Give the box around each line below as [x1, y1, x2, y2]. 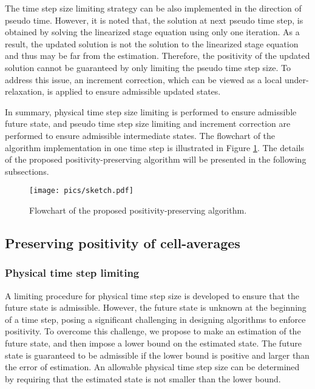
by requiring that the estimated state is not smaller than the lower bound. [5, 372, 281, 385]
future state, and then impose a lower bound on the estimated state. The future [5, 336, 302, 349]
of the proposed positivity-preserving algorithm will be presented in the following [5, 153, 307, 166]
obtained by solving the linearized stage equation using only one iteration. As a [5, 25, 300, 38]
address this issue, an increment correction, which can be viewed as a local [5, 73, 282, 86]
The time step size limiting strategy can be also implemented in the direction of [5, 2, 302, 14]
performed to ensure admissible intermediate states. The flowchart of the [5, 129, 276, 141]
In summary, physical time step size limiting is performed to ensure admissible [5, 105, 297, 118]
